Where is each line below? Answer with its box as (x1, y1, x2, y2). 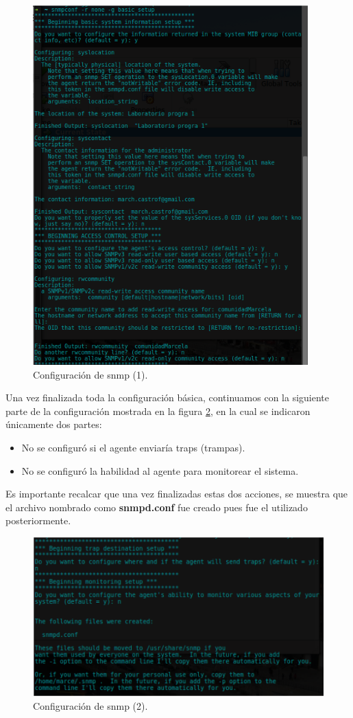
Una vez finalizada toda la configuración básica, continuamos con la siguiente (5, 390, 329, 405)
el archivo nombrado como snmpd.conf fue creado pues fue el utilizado (5, 500, 308, 514)
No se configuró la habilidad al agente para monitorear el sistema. (21, 463, 299, 478)
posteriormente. (5, 513, 71, 528)
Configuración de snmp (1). (33, 367, 148, 381)
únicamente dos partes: (5, 417, 102, 431)
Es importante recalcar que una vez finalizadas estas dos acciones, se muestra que (5, 486, 348, 501)
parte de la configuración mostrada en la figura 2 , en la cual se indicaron (5, 403, 311, 418)
